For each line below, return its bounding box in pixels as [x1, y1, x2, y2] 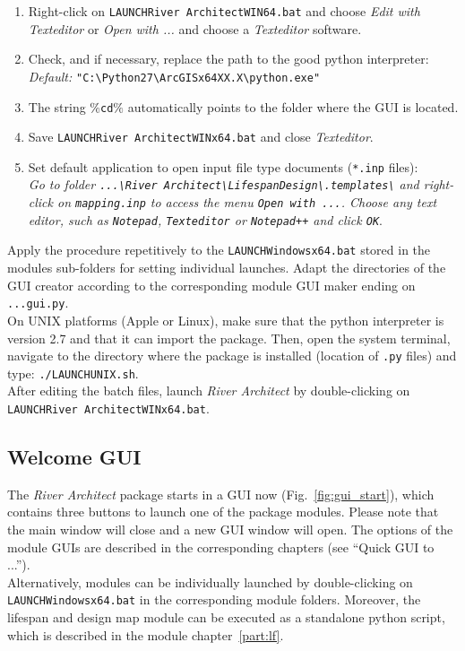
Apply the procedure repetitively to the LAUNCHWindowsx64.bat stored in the [7, 240, 431, 259]
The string [28, 97, 86, 116]
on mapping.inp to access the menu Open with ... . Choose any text [57, 193, 437, 212]
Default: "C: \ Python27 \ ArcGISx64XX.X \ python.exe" [28, 66, 321, 85]
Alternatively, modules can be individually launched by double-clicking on [7, 572, 413, 591]
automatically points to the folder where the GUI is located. [127, 97, 459, 116]
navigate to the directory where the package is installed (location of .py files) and [7, 346, 457, 365]
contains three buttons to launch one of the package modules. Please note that [7, 502, 439, 521]
